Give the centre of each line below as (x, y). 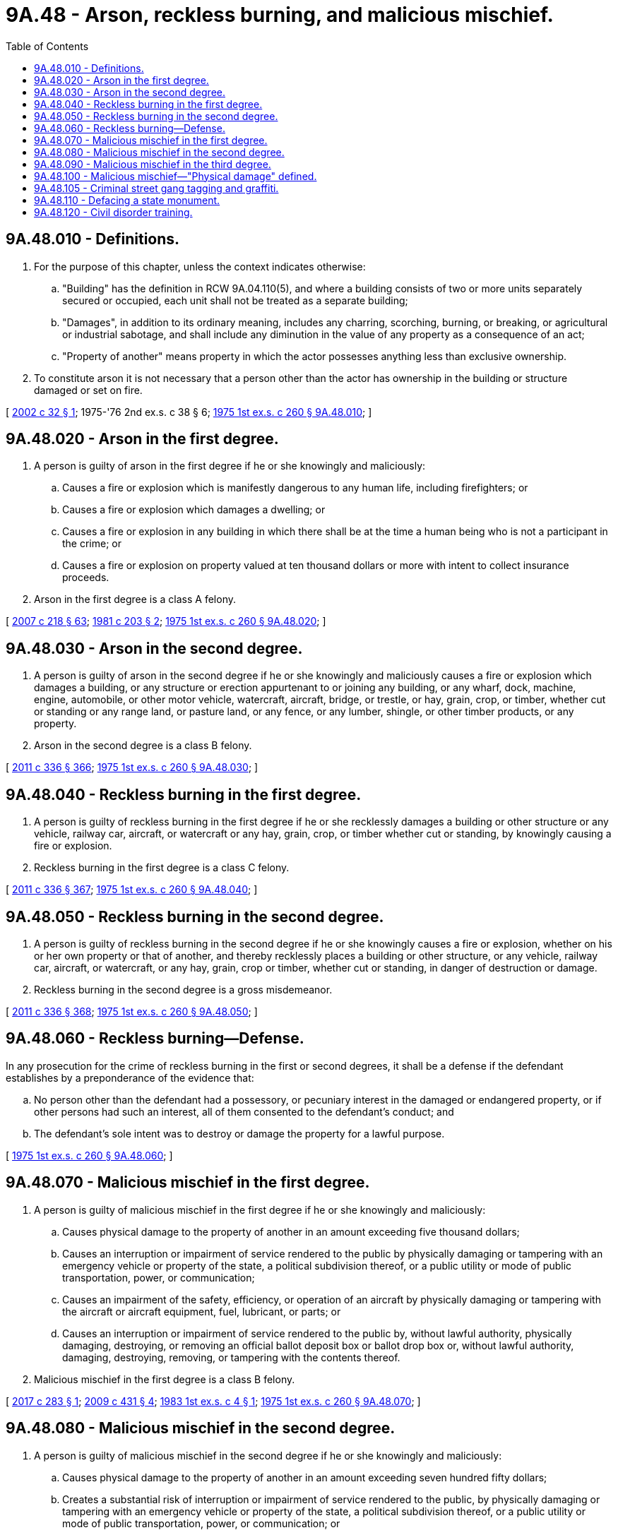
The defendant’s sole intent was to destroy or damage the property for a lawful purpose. (239, 1133)
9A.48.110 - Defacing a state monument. (127, 200)
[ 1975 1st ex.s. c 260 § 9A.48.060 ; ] (89, 1155)
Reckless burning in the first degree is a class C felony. (162, 868)
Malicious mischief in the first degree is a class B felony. (165, 1379)
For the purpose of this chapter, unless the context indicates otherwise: (200, 266)
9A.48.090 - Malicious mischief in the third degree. (153, 164)
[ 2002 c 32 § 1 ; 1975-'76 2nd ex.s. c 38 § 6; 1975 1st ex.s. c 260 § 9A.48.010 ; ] (189, 412)
